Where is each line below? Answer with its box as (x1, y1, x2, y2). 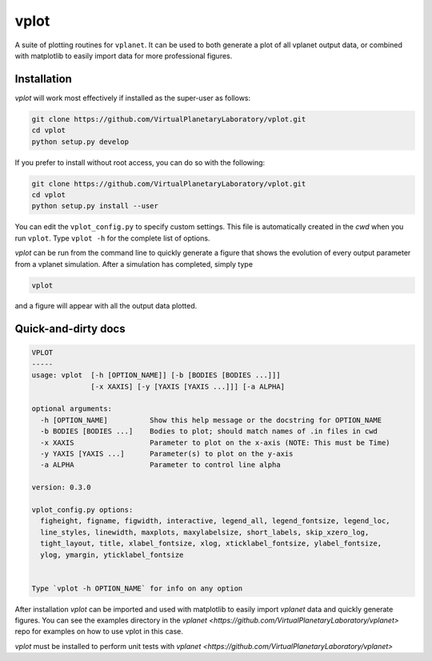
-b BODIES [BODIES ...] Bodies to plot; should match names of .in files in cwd (40, 427, 378, 436)
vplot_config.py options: (31, 505, 134, 514)
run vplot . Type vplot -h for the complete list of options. (14, 233, 210, 243)
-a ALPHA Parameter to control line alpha (40, 461, 281, 470)
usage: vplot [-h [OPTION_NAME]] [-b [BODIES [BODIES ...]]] (31, 371, 281, 380)
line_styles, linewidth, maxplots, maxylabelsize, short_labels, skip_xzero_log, (40, 527, 370, 537)
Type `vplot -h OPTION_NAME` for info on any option (31, 583, 243, 593)
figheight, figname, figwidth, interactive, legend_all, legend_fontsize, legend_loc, (40, 517, 391, 526)
